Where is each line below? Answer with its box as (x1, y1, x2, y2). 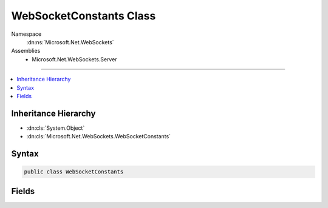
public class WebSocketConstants (24, 169, 124, 175)
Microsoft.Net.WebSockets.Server (32, 55, 118, 63)
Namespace (11, 30, 42, 38)
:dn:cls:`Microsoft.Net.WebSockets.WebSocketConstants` (26, 133, 171, 140)
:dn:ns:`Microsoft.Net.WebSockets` (26, 38, 115, 45)
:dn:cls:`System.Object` (26, 124, 85, 132)
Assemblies (11, 47, 41, 55)
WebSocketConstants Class (11, 9, 156, 22)
